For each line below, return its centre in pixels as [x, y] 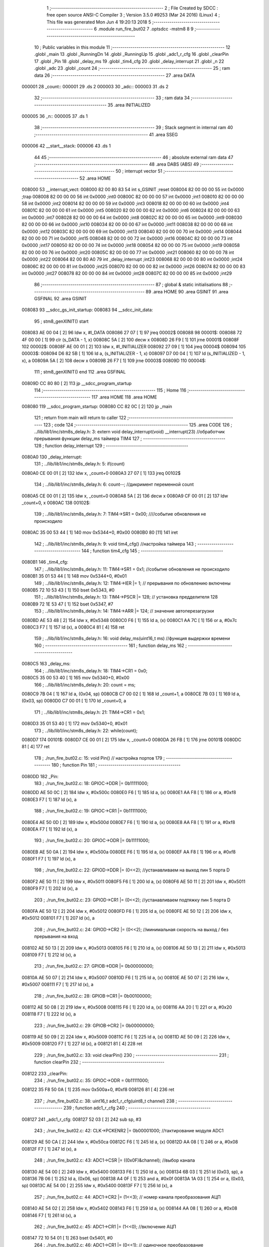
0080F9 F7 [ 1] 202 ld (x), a [50, 888]
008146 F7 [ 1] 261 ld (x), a [49, 1215]
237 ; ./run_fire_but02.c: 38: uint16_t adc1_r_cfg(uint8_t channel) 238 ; [106, 1101]
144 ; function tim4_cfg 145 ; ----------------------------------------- [152, 551]
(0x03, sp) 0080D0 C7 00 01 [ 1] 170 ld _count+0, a [74, 701]
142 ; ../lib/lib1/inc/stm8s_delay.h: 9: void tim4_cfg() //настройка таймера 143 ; [115, 544]
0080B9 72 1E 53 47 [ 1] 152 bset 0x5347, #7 [67, 604]
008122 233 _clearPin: [45, 1073]
